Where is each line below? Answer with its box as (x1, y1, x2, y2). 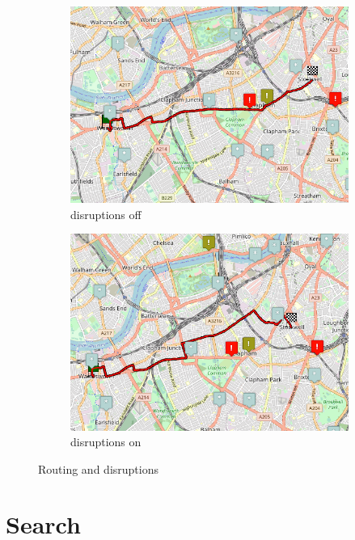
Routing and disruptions (38, 460, 158, 477)
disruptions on (70, 433, 142, 450)
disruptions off (70, 205, 142, 222)
